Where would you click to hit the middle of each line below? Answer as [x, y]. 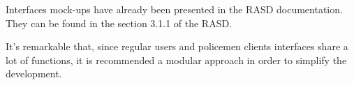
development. [34, 74]
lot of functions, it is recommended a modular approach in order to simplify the [176, 60]
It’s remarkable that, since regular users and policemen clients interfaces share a [177, 46]
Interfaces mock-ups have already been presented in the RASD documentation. [174, 9]
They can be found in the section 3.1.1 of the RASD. [119, 23]
